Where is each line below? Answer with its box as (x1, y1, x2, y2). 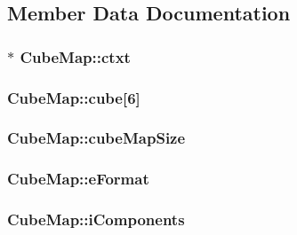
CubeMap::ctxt (20, 45, 131, 67)
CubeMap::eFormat (7, 168, 149, 190)
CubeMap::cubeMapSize (7, 127, 186, 149)
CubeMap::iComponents (7, 208, 185, 231)
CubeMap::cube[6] (7, 86, 140, 108)
